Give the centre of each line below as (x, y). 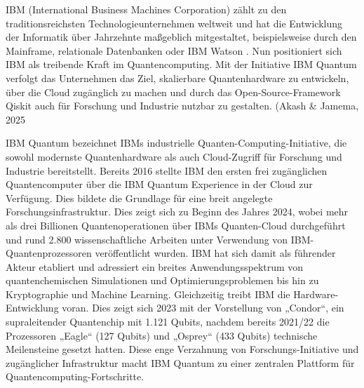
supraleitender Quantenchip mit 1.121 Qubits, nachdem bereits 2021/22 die (168, 322)
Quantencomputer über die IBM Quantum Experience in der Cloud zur (159, 184)
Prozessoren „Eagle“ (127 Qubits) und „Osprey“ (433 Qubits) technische (162, 335)
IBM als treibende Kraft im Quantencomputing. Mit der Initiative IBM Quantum (181, 64)
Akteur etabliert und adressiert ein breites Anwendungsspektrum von (155, 266)
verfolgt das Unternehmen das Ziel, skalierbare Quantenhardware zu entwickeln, (177, 78)
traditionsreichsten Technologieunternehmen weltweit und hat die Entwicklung (174, 23)
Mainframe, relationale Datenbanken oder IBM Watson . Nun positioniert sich (174, 50)
